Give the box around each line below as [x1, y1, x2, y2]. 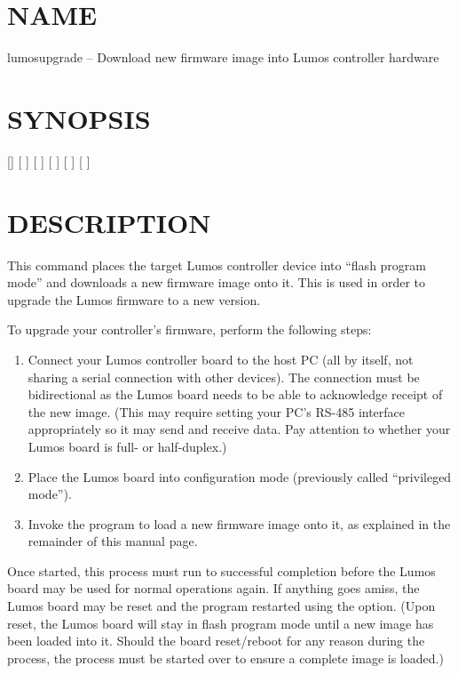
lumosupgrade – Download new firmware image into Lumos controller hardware [7, 48, 439, 67]
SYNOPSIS [7, 100, 151, 136]
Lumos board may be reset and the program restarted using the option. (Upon [7, 597, 436, 615]
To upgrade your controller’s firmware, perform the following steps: [7, 320, 372, 339]
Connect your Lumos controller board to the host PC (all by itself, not [28, 349, 414, 368]
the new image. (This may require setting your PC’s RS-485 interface [28, 402, 406, 421]
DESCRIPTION [7, 204, 211, 240]
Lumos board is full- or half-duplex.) [28, 437, 227, 455]
